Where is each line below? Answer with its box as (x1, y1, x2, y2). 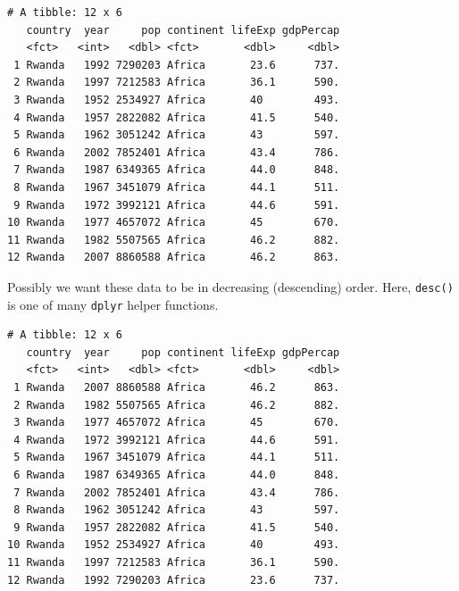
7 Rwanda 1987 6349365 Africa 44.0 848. (13, 163, 340, 177)
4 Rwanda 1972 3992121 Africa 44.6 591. (13, 433, 340, 446)
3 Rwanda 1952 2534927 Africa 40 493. (13, 93, 340, 106)
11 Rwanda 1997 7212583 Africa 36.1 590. (7, 555, 340, 569)
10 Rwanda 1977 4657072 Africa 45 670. (7, 216, 340, 229)
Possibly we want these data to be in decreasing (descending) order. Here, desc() (7, 277, 454, 295)
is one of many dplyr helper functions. (7, 295, 219, 313)
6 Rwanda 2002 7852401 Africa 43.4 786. (13, 146, 340, 159)
